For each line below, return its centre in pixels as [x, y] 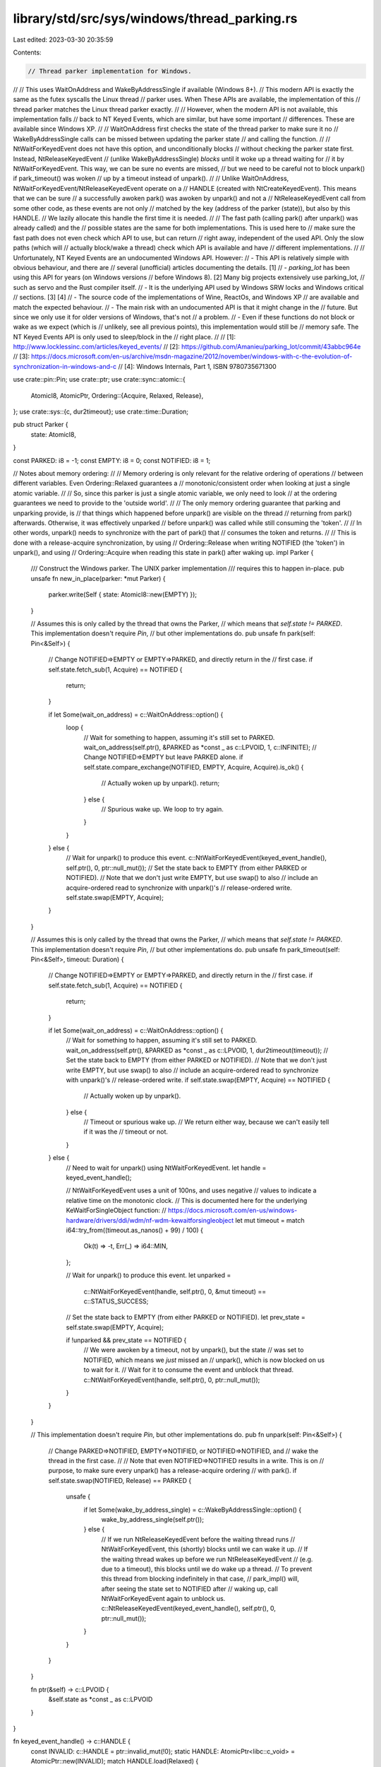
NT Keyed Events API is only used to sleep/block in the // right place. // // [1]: [125, 336]
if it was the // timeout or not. [126, 1132]
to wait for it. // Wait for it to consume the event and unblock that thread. [189, 1370]
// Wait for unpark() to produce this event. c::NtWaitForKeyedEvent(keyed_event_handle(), [196, 858]
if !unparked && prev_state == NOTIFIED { [126, 1340]
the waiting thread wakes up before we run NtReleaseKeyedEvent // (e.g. [207, 1559]
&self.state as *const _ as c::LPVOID [101, 1699]
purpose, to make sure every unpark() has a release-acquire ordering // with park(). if [173, 1471]
